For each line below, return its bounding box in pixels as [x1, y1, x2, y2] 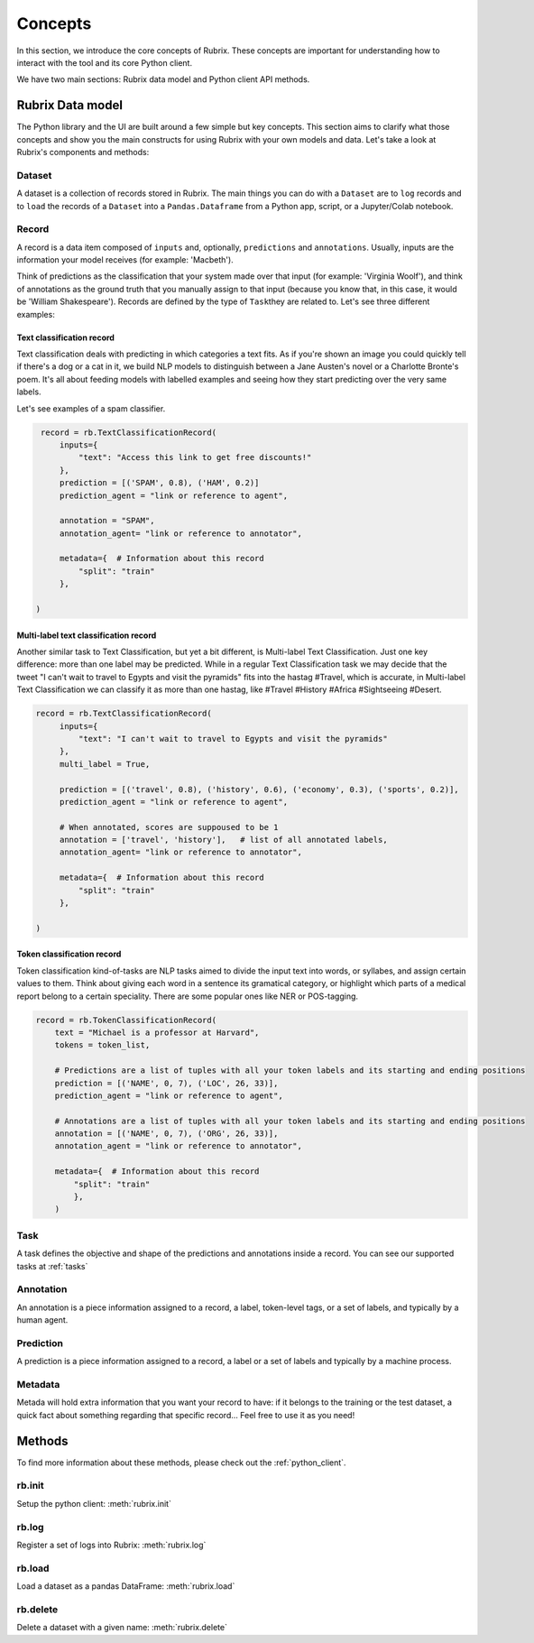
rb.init [16, 1480, 44, 1492]
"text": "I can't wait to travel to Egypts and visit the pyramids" [78, 734, 388, 743]
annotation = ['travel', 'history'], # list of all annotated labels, [59, 835, 388, 845]
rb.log [16, 1520, 44, 1533]
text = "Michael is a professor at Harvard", [54, 1027, 260, 1038]
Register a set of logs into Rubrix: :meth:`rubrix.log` [16, 1539, 207, 1550]
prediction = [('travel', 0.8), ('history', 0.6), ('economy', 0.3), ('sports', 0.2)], [59, 784, 459, 794]
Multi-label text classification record [16, 630, 157, 641]
